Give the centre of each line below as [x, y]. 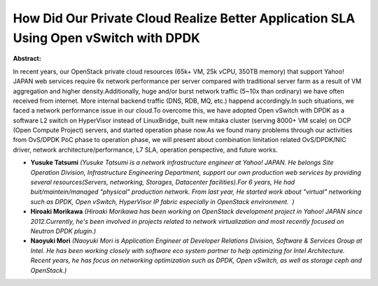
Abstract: [27, 59]
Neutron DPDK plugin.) [63, 231]
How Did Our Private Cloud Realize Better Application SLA [184, 18]
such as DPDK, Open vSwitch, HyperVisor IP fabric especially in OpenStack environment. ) [162, 201]
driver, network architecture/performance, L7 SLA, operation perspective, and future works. [145, 150]
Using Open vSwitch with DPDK [107, 38]
